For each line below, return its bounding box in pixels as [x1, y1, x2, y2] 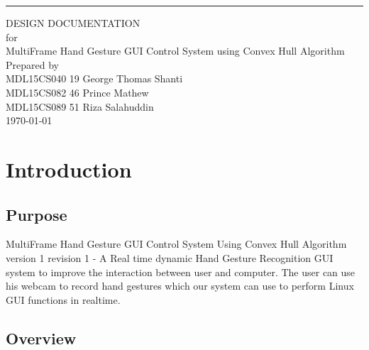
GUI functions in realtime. [6, 292, 121, 307]
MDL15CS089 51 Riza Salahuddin [6, 99, 154, 114]
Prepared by [6, 57, 59, 72]
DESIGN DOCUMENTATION [6, 16, 141, 30]
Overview [6, 327, 77, 349]
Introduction [6, 154, 132, 183]
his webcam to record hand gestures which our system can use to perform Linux [6, 278, 354, 293]
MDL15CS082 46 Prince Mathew [6, 84, 149, 99]
